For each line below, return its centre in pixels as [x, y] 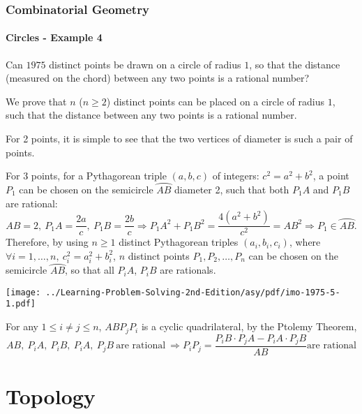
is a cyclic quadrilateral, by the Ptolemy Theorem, [249, 326]
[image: [23, 292]
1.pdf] [21, 304]
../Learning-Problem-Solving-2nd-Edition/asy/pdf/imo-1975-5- [193, 292]
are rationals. [188, 270]
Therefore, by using [47, 242]
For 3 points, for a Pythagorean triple [86, 176]
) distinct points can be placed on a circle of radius [215, 101]
